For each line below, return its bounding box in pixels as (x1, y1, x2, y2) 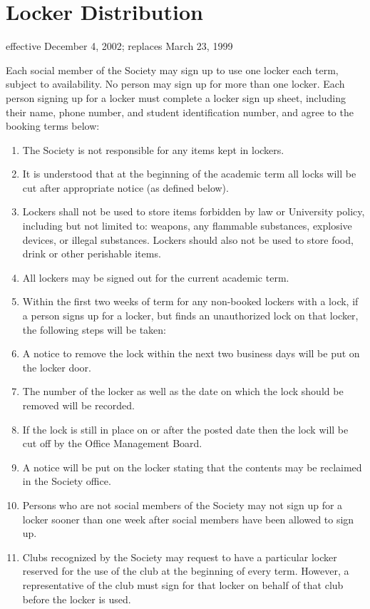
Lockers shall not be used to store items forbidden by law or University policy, (22, 204, 365, 219)
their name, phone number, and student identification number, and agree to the (6, 104, 354, 119)
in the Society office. (22, 474, 111, 488)
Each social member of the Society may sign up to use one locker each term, (6, 62, 339, 77)
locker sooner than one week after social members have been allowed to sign (22, 511, 354, 526)
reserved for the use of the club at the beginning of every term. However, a (22, 563, 349, 578)
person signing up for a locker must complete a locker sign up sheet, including (6, 90, 346, 105)
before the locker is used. (22, 591, 131, 606)
